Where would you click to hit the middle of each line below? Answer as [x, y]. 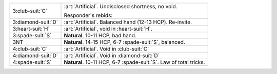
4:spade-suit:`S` [32, 62]
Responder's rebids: [88, 15]
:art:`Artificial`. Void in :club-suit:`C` [106, 49]
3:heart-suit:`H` [31, 29]
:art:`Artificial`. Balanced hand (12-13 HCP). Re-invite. [128, 22]
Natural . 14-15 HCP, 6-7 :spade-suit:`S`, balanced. [125, 42]
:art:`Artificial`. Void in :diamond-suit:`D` [112, 55]
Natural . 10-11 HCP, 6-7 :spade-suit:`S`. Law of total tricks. [134, 62]
